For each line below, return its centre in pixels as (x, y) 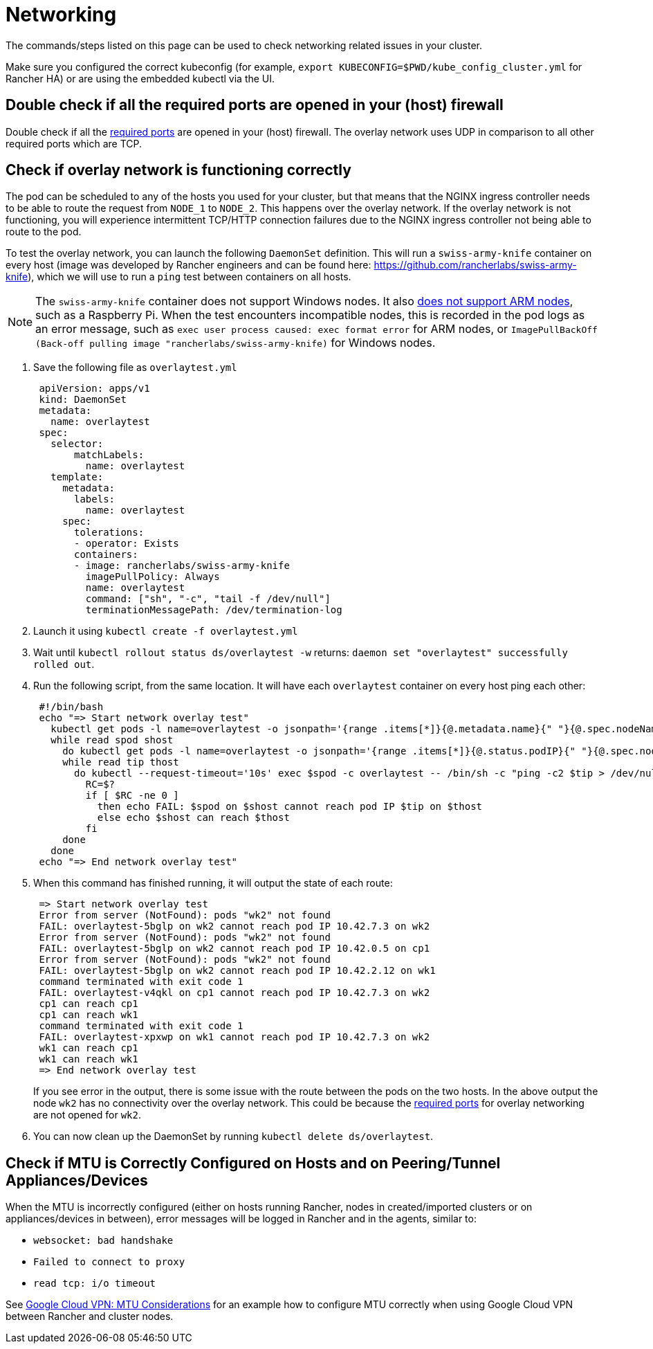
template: (77, 477)
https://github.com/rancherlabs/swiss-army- (475, 265)
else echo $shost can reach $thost (193, 818)
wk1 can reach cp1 (89, 1048)
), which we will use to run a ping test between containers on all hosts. (190, 277)
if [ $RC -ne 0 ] (132, 796)
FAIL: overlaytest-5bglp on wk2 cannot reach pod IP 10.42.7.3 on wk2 (234, 926)
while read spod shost (112, 740)
